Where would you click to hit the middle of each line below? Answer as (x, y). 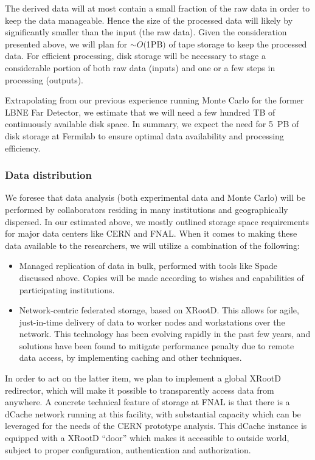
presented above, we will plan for (66, 44)
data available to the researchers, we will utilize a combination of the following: (152, 245)
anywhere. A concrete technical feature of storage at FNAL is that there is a (147, 402)
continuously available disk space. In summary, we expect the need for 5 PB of (152, 124)
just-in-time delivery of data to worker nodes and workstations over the (152, 322)
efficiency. (23, 148)
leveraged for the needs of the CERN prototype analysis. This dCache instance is (156, 426)
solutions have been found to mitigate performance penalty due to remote (157, 345)
